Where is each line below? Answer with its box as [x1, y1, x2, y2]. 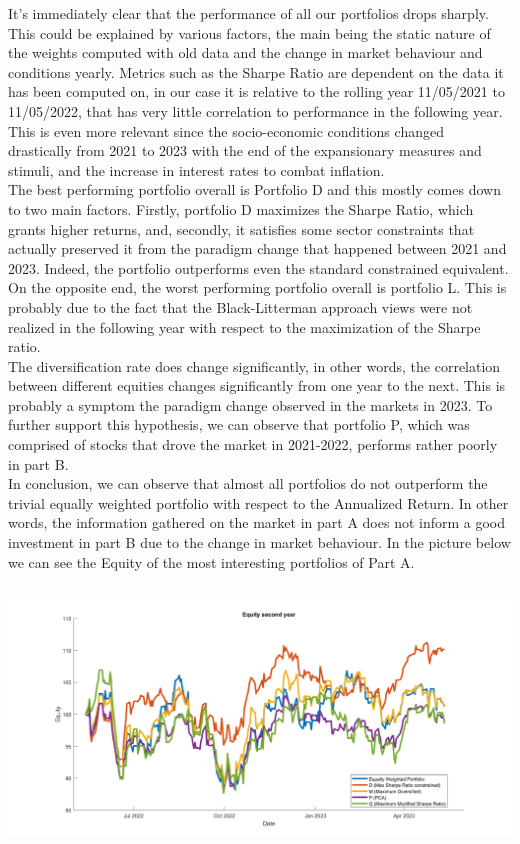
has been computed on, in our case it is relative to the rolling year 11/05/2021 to [8, 81, 505, 102]
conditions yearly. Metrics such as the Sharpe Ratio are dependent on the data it [8, 61, 504, 82]
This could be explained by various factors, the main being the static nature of [8, 22, 491, 43]
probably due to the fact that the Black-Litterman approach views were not [8, 296, 473, 317]
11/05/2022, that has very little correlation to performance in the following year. [8, 100, 503, 121]
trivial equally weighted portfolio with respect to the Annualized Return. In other [8, 492, 509, 513]
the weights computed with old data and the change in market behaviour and [8, 42, 483, 63]
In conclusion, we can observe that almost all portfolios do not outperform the [8, 473, 488, 494]
